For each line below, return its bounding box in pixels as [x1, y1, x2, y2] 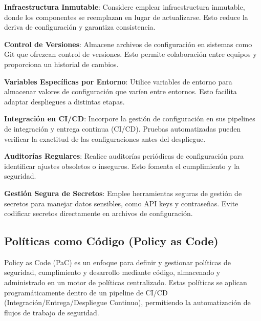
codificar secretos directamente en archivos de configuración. [4, 208, 193, 219]
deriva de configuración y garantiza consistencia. [4, 22, 156, 32]
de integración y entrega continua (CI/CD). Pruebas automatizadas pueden [4, 123, 241, 134]
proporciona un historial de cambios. [4, 58, 119, 69]
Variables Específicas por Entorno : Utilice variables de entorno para [4, 76, 232, 87]
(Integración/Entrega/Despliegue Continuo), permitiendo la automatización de [4, 297, 251, 308]
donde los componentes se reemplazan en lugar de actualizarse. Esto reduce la [4, 11, 248, 22]
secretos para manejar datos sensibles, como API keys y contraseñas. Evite [4, 198, 238, 208]
